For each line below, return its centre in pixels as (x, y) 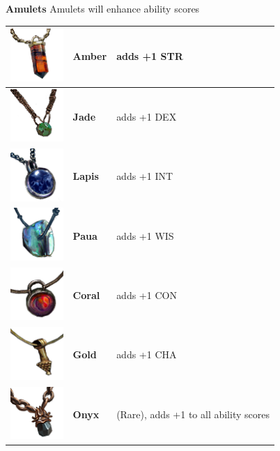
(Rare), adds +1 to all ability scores (193, 414)
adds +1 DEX (147, 116)
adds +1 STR (150, 56)
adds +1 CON (147, 295)
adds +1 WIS (145, 235)
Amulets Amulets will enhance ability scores (103, 8)
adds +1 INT (145, 176)
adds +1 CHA (147, 354)
